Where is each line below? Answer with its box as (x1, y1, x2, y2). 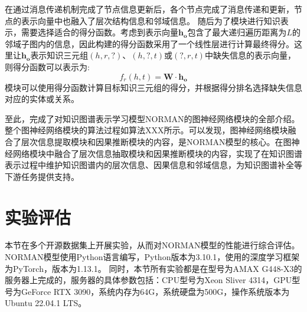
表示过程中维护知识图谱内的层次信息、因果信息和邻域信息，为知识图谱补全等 (5, 159, 302, 171)
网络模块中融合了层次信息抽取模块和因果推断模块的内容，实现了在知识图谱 (12, 147, 302, 159)
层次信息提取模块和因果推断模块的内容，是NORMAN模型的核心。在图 (21, 135, 292, 147)
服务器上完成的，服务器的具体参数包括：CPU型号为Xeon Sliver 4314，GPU (5, 274, 292, 286)
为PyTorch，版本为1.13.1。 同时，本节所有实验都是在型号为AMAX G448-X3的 (5, 262, 302, 274)
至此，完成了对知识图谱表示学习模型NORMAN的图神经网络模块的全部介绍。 (5, 112, 300, 124)
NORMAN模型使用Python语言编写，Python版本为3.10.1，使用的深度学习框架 (5, 251, 300, 263)
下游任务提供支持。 (5, 170, 79, 182)
